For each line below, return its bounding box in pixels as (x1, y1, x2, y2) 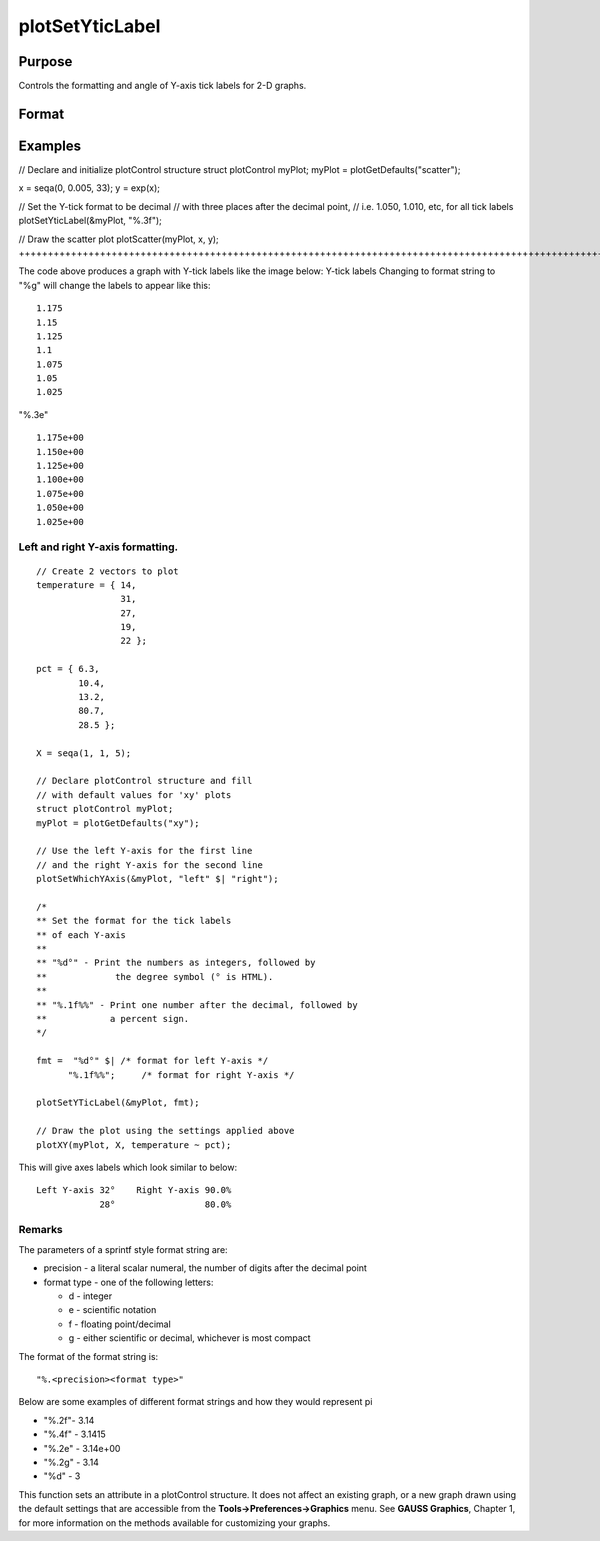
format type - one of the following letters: (43, 1276, 214, 1288)
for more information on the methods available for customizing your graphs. (18, 1516, 331, 1529)
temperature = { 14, (36, 579, 137, 590)
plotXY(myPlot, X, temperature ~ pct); (36, 1139, 232, 1150)
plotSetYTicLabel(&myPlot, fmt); (36, 1097, 200, 1109)
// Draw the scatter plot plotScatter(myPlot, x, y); (18, 233, 219, 245)
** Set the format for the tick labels (36, 915, 232, 927)
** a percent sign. (36, 1013, 190, 1025)
